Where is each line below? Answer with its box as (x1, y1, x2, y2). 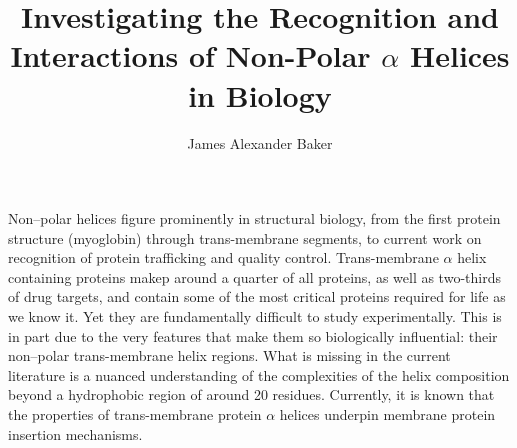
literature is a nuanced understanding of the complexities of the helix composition (8, 364, 510, 385)
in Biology (188, 74, 332, 115)
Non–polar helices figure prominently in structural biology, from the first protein (8, 208, 501, 229)
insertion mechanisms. (8, 423, 143, 444)
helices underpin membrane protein (279, 404, 496, 425)
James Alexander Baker (187, 132, 333, 153)
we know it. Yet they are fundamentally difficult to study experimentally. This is (8, 306, 502, 327)
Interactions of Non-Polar (10, 35, 371, 76)
